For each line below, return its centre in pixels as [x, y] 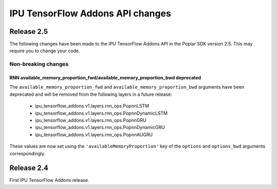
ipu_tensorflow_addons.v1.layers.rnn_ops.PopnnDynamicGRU [100, 128]
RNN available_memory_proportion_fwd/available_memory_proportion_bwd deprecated [105, 78]
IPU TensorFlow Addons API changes [90, 13]
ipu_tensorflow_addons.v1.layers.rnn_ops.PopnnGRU [91, 120]
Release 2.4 [29, 168]
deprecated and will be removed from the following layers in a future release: [91, 94]
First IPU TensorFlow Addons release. [49, 180]
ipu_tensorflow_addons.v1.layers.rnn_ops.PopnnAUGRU [94, 134]
